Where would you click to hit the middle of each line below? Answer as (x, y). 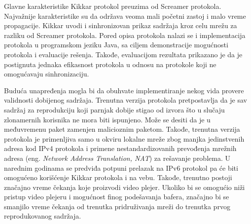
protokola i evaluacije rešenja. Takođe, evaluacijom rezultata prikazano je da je (123, 54)
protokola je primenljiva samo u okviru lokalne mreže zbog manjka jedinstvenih (124, 138)
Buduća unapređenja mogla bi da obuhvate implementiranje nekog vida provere (124, 90)
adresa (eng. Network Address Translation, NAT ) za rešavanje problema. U (117, 158)
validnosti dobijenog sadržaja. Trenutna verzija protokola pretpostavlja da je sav (125, 100)
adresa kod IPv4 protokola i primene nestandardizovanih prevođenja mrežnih (120, 148)
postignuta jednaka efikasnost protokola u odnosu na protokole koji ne (110, 64)
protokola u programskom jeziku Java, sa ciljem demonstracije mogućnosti (116, 45)
